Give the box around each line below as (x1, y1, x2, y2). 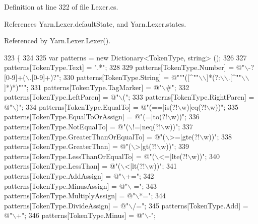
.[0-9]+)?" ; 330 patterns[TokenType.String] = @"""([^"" (29, 71, 199, 82)
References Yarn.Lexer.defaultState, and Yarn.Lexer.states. (4, 18, 186, 29)
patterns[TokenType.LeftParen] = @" (4, 92, 119, 102)
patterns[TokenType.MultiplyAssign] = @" (4, 190, 136, 201)
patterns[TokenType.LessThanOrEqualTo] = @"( (4, 151, 155, 161)
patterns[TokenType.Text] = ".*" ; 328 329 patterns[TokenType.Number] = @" (4, 62, 244, 72)
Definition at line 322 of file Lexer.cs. (4, 2, 118, 12)
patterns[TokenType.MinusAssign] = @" (4, 180, 127, 191)
